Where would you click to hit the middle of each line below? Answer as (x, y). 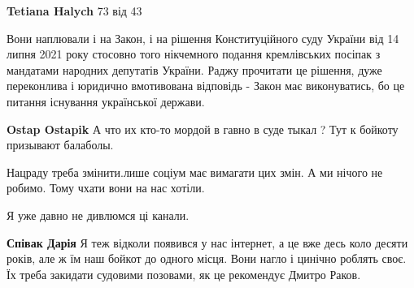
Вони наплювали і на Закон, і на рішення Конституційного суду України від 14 (203, 38)
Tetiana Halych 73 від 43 (74, 11)
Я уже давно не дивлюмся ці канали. (98, 215)
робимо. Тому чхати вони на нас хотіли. (106, 188)
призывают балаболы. (60, 145)
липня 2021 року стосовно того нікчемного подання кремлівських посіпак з (194, 54)
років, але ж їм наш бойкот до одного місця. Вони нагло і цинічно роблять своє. (207, 258)
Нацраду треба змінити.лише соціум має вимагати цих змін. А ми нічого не (195, 172)
